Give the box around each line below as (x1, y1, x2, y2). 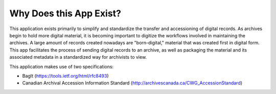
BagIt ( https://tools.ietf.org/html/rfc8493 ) (22, 73, 109, 79)
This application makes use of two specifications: (9, 63, 114, 69)
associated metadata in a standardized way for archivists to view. (9, 54, 147, 60)
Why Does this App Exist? (9, 8, 121, 19)
